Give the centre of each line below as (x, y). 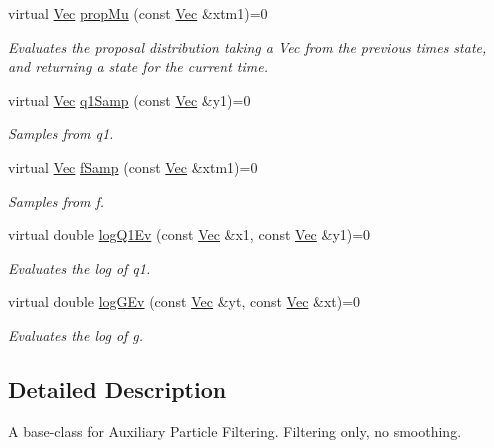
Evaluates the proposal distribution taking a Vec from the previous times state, (247, 46)
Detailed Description (117, 388)
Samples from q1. (61, 133)
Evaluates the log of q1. (79, 267)
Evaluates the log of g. (76, 334)
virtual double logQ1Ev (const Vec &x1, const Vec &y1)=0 (189, 234)
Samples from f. (56, 200)
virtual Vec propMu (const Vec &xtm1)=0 (138, 13)
